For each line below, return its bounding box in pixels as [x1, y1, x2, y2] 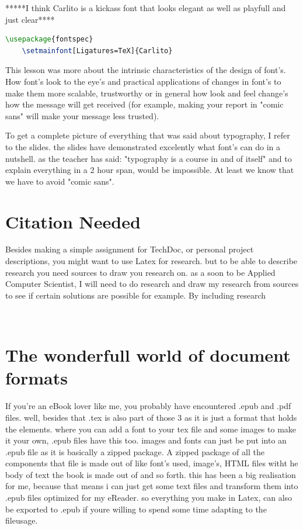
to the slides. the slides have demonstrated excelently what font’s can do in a [5, 140, 281, 153]
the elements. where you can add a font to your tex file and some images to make [5, 422, 297, 435]
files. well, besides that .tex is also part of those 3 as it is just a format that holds [5, 411, 297, 423]
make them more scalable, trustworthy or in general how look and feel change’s [5, 86, 288, 99]
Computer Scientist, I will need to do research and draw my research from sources [5, 278, 299, 290]
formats [5, 366, 68, 390]
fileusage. [5, 514, 38, 526]
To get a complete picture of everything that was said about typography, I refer [5, 129, 290, 141]
